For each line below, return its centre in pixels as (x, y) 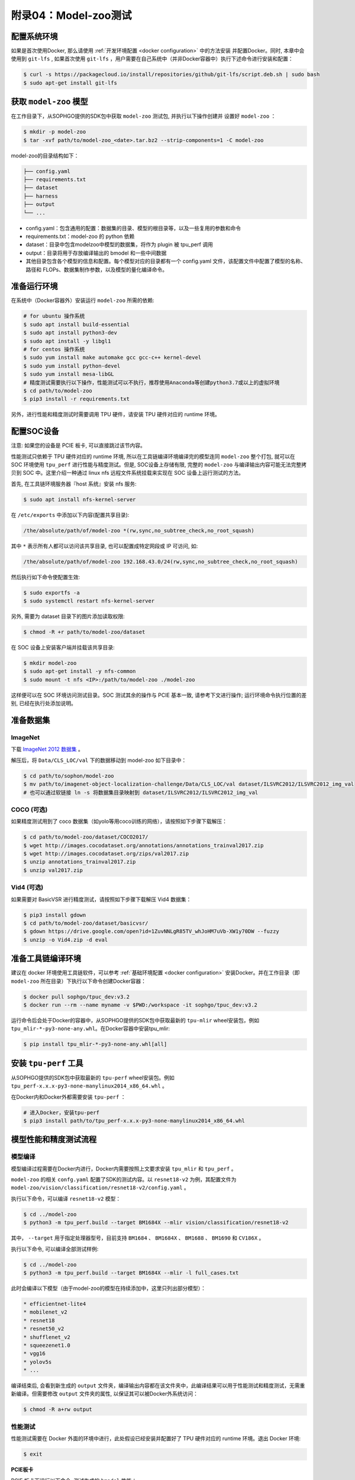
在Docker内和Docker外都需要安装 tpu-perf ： (68, 1097)
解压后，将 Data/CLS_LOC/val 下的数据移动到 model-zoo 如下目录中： (99, 760)
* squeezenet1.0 (47, 1345)
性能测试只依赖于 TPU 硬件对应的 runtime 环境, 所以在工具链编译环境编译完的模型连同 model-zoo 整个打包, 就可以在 (153, 456)
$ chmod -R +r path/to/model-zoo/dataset (84, 632)
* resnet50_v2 (44, 1329)
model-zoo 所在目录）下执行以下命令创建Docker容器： (79, 981)
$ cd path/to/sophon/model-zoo (69, 776)
